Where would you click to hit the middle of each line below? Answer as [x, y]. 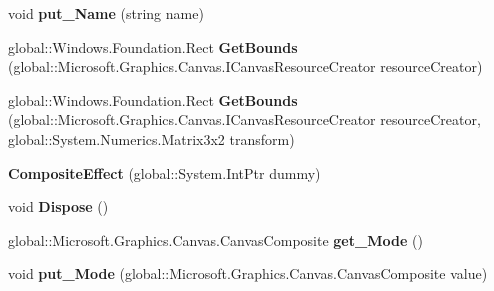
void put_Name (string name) [106, 13]
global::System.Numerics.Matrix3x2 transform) [151, 138]
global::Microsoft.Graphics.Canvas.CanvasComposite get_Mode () [215, 239]
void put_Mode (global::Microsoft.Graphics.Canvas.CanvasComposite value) [248, 273]
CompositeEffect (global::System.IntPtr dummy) [164, 172]
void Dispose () [58, 206]
